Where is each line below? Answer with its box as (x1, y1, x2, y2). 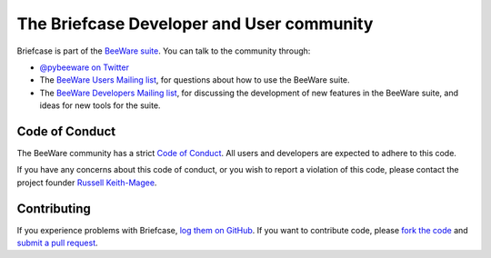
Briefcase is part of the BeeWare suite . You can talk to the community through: (16, 45, 311, 56)
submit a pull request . (16, 237, 99, 249)
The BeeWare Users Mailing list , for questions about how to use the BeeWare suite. (39, 74, 350, 85)
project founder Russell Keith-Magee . (16, 177, 157, 188)
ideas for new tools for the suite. (39, 100, 161, 111)
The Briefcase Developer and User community (16, 14, 374, 34)
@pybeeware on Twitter (39, 62, 129, 73)
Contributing (16, 201, 91, 216)
